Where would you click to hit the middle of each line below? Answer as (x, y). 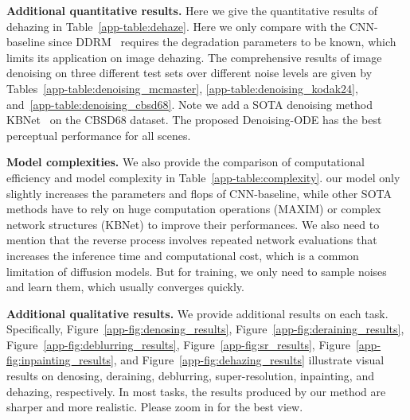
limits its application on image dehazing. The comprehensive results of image (194, 57)
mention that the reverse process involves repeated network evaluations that (192, 240)
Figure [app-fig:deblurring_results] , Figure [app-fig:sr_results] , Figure (178, 344)
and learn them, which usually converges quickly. (125, 287)
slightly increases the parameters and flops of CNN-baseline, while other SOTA (199, 193)
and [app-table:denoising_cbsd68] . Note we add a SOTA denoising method (189, 104)
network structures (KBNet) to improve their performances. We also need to (193, 224)
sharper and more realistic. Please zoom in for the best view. (155, 407)
